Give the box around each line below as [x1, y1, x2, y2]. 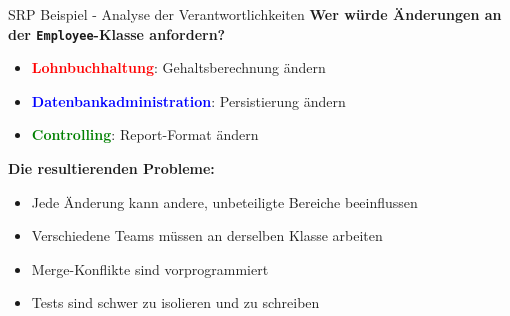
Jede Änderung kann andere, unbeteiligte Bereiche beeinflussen [31, 191, 418, 212]
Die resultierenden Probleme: [8, 158, 215, 179]
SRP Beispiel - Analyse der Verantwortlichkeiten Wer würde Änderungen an [8, 4, 502, 24]
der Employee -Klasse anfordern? [8, 23, 226, 44]
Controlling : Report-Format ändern [31, 124, 259, 145]
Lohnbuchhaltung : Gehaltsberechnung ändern [31, 57, 326, 78]
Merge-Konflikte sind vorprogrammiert [31, 258, 269, 279]
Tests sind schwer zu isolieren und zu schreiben [31, 292, 320, 313]
